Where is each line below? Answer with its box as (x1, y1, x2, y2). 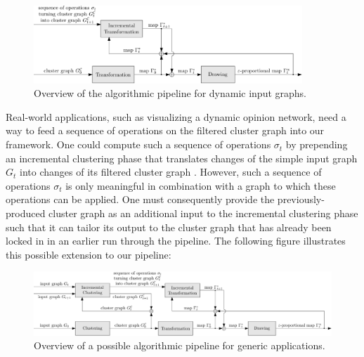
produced (6, 206, 46, 221)
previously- (277, 192, 325, 207)
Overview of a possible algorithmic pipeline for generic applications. (34, 338, 325, 353)
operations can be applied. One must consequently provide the (6, 192, 275, 207)
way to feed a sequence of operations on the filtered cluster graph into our (6, 123, 325, 138)
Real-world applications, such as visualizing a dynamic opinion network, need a (6, 109, 346, 124)
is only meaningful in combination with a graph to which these (65, 178, 336, 193)
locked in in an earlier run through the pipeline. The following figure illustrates (6, 233, 346, 248)
